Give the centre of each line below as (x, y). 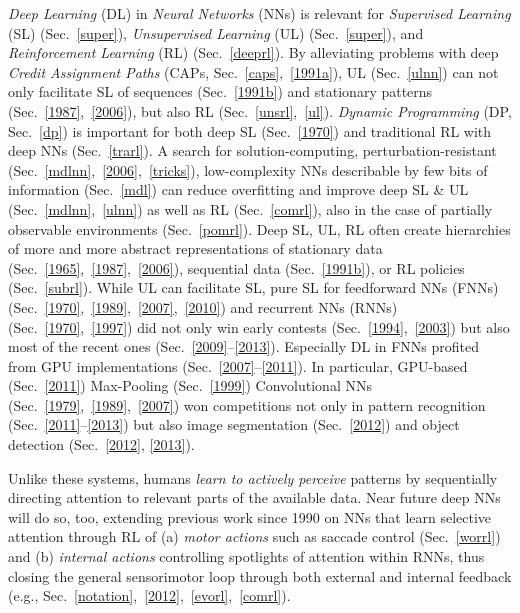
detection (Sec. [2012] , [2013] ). (101, 444)
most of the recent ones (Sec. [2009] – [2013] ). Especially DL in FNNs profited (243, 346)
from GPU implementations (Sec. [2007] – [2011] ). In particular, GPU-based (238, 365)
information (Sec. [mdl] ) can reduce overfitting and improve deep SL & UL (238, 189)
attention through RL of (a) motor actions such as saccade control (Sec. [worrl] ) (254, 536)
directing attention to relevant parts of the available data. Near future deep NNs (254, 497)
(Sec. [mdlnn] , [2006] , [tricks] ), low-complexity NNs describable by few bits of (248, 169)
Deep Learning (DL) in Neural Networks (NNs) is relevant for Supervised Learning (259, 13)
